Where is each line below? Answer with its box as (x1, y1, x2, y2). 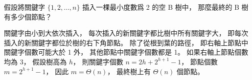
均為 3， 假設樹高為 (4, 56, 67, 66)
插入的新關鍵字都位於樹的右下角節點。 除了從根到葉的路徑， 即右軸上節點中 (4, 37, 249, 47)
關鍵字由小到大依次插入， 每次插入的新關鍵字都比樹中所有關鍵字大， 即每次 (4, 28, 249, 38)
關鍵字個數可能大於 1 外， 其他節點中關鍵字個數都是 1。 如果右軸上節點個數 (4, 47, 249, 57)
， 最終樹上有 (107, 66, 151, 76)
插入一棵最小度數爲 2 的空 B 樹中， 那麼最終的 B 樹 (82, 2, 249, 12)
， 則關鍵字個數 (73, 56, 123, 66)
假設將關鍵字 (4, 2, 45, 12)
